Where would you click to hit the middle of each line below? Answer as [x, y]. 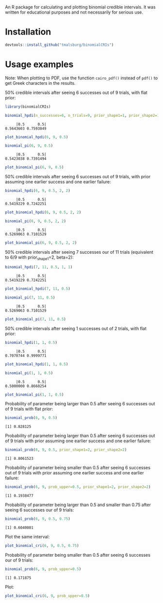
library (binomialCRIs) [28, 107]
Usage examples [39, 64]
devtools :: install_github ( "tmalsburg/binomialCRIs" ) [59, 45]
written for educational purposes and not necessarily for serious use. [74, 12]
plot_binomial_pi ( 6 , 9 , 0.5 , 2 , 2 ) [41, 243]
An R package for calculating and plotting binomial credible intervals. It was [81, 7]
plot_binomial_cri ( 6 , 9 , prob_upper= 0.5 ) [48, 596]
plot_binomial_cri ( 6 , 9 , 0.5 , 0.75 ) [42, 546]
